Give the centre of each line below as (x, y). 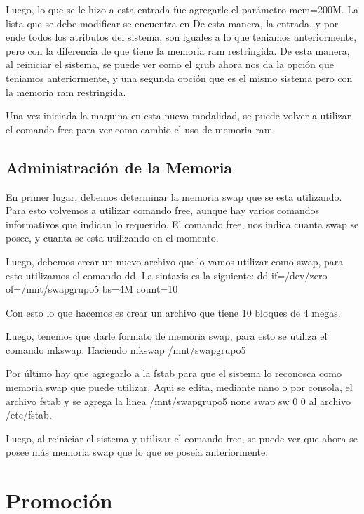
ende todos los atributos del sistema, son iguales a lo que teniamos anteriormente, (181, 37)
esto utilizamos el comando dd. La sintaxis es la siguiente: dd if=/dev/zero (167, 275)
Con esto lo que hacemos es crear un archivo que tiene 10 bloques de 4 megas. (173, 312)
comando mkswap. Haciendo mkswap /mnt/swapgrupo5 (126, 349)
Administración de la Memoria (119, 167)
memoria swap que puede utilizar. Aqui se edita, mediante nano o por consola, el (179, 387)
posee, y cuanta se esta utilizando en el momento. (112, 238)
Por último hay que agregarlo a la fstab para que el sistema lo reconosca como (174, 373)
